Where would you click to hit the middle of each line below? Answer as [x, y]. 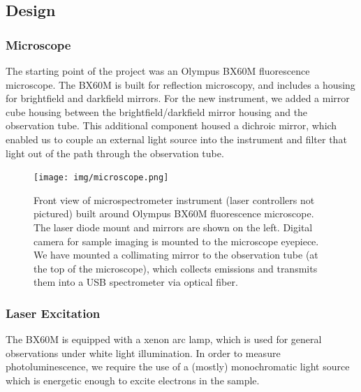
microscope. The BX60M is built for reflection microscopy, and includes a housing [180, 84]
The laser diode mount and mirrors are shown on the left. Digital [173, 227]
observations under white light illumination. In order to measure [143, 353]
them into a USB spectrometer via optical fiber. [136, 282]
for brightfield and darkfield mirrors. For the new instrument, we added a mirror [178, 98]
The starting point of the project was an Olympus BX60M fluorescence [158, 71]
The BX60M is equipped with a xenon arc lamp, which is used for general [164, 339]
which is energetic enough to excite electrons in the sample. [133, 380]
